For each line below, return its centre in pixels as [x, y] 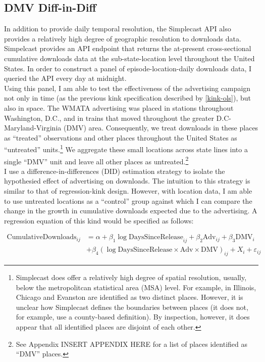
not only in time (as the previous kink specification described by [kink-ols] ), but [127, 98]
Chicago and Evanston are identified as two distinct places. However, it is [129, 297]
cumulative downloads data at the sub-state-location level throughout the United [129, 58]
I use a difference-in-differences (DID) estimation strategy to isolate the [115, 171]
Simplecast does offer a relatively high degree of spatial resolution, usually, [131, 277]
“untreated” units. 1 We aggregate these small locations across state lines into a [126, 148]
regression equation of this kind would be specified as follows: [99, 220]
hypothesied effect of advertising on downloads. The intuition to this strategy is [127, 181]
